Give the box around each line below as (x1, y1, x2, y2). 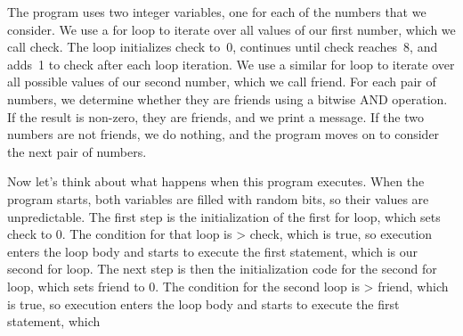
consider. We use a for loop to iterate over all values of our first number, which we (7, 20, 456, 38)
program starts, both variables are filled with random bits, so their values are (7, 189, 429, 208)
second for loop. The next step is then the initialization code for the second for (7, 259, 437, 278)
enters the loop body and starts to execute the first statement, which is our (7, 242, 418, 260)
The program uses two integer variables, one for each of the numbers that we (7, 3, 426, 20)
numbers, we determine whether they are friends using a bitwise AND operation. (7, 89, 448, 108)
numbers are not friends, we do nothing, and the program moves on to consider (7, 125, 440, 143)
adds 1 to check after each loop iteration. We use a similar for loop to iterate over (7, 54, 455, 73)
